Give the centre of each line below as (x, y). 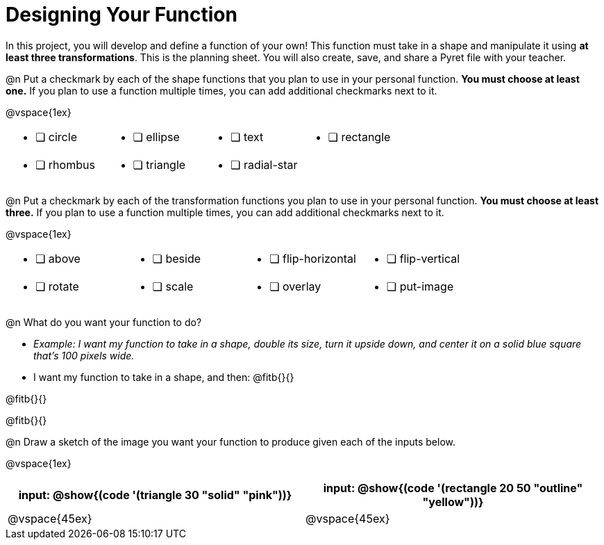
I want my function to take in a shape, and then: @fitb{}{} (164, 377)
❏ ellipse (156, 137)
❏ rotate (57, 286)
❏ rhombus (65, 164)
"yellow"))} (453, 502)
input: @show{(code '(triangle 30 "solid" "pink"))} (155, 495)
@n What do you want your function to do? (104, 322)
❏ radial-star (264, 164)
